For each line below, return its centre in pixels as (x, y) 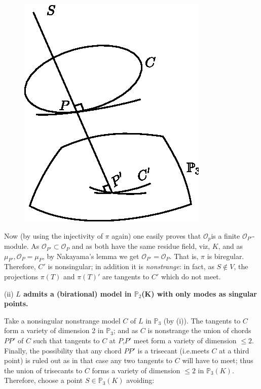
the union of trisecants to (43, 370)
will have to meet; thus (218, 360)
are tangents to (126, 277)
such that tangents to (66, 340)
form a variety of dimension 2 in (54, 330)
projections (21, 277)
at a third (234, 350)
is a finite (226, 235)
